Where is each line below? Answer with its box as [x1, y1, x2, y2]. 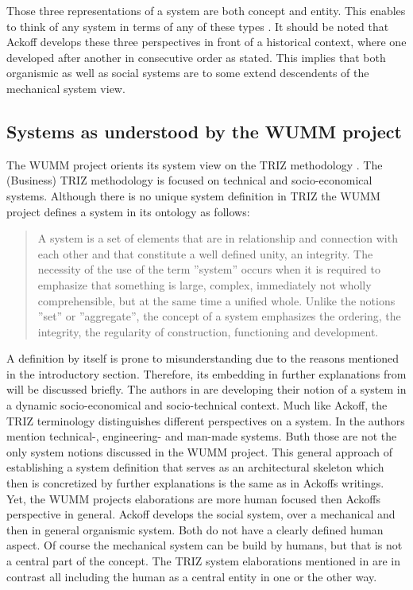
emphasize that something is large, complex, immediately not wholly [37, 276, 372, 293]
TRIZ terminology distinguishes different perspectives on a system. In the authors [6, 412, 405, 429]
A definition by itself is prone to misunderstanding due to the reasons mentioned [6, 350, 399, 367]
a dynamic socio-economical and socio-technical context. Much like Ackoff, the [6, 397, 388, 413]
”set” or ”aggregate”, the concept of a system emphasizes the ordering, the [37, 308, 401, 324]
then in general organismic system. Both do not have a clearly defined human [6, 521, 384, 538]
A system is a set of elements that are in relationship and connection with [37, 230, 398, 246]
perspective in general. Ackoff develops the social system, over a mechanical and [6, 506, 396, 522]
